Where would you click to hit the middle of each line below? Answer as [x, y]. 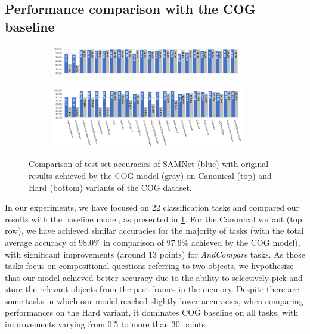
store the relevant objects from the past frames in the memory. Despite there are [152, 289]
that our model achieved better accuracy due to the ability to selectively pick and [154, 277]
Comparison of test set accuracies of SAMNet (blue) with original [149, 164]
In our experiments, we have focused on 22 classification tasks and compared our [152, 207]
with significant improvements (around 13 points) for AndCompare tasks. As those [155, 254]
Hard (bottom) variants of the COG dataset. [110, 187]
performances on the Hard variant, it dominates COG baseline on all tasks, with [152, 312]
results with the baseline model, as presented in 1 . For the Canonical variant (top [154, 219]
